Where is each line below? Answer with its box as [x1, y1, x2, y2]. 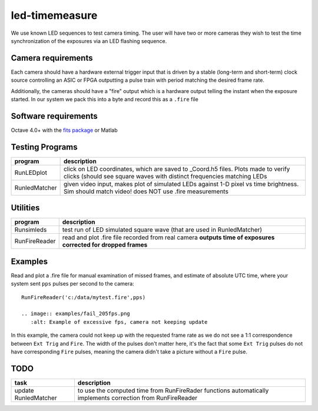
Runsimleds [14, 226, 47, 234]
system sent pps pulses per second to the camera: [11, 280, 135, 287]
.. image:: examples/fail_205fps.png [21, 310, 131, 317]
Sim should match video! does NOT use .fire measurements [63, 187, 229, 195]
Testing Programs [11, 142, 78, 152]
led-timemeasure [11, 9, 98, 22]
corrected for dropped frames [62, 241, 148, 249]
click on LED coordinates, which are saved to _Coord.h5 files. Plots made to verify [63, 165, 290, 173]
